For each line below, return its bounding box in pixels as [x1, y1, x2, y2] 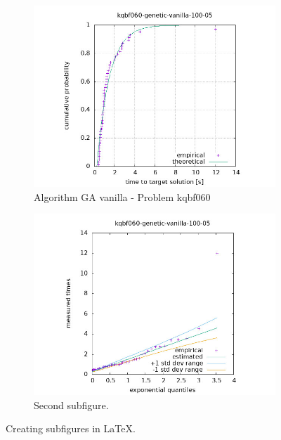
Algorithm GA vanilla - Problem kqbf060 [34, 189, 211, 204]
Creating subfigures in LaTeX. [6, 421, 136, 436]
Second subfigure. [34, 397, 109, 412]
